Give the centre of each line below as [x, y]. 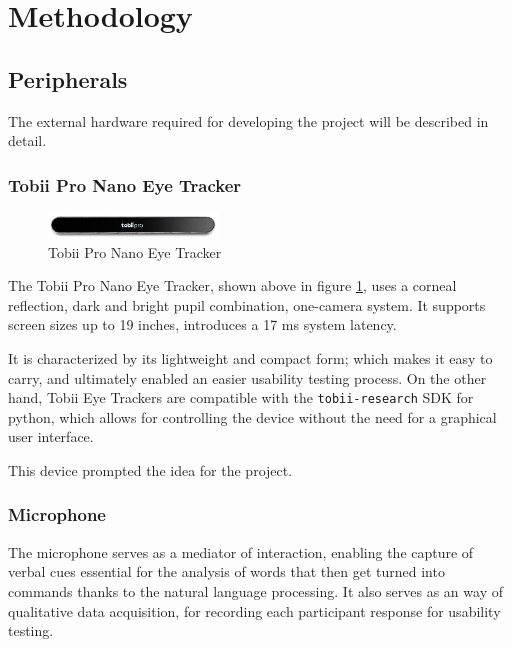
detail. [27, 140]
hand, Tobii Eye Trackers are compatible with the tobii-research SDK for [241, 397]
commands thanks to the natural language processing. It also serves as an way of [255, 590]
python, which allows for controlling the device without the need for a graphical [252, 416]
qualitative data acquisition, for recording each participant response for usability [254, 610]
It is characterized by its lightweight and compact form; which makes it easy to [250, 357]
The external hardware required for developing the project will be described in [248, 120]
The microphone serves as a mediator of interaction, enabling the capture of [241, 551]
